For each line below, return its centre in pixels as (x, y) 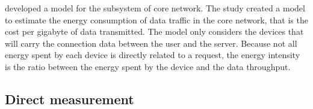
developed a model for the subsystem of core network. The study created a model (155, 8)
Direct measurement (70, 99)
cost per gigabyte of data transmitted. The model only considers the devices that (154, 31)
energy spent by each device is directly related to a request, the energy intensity (153, 55)
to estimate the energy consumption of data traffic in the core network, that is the (156, 19)
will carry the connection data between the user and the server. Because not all (151, 43)
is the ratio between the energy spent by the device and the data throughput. (148, 66)
